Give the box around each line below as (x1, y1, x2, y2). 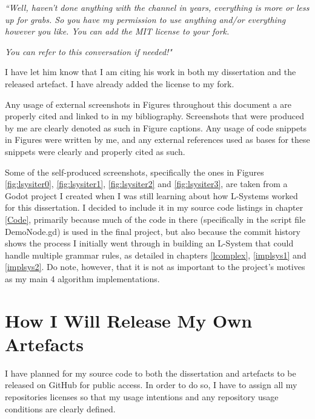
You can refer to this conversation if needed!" (5, 45, 172, 58)
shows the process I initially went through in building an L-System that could (5, 237, 294, 249)
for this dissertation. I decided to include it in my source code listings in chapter (5, 201, 303, 214)
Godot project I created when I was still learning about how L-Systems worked (5, 189, 298, 202)
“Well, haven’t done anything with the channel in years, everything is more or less (5, 1, 310, 13)
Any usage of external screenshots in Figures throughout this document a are (5, 97, 291, 110)
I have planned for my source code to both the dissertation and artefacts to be (5, 366, 296, 379)
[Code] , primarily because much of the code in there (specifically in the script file (5, 213, 306, 225)
